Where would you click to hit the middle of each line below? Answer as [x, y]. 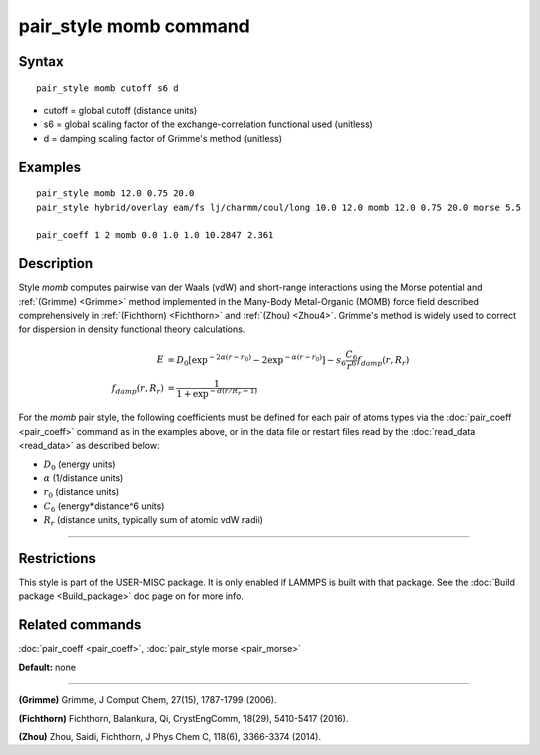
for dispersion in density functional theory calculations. [132, 329]
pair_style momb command [134, 26]
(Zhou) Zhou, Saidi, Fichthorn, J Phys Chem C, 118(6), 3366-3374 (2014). [170, 736]
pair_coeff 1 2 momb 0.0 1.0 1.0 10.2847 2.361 [155, 235]
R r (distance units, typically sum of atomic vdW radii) [153, 521]
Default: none [47, 667]
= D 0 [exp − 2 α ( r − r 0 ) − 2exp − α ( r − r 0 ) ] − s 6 [256, 360]
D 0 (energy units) [79, 465]
